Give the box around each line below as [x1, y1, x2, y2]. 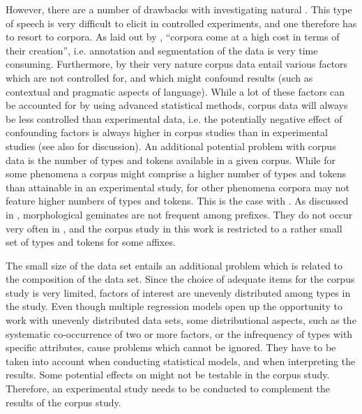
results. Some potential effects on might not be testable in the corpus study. [6, 367, 330, 382]
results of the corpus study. [6, 394, 121, 409]
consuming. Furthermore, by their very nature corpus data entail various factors [6, 57, 348, 71]
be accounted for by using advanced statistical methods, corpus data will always [6, 98, 348, 112]
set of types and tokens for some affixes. [6, 235, 176, 249]
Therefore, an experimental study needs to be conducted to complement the [6, 381, 330, 396]
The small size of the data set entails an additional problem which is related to [6, 258, 343, 272]
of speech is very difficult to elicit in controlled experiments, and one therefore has [6, 15, 357, 30]
